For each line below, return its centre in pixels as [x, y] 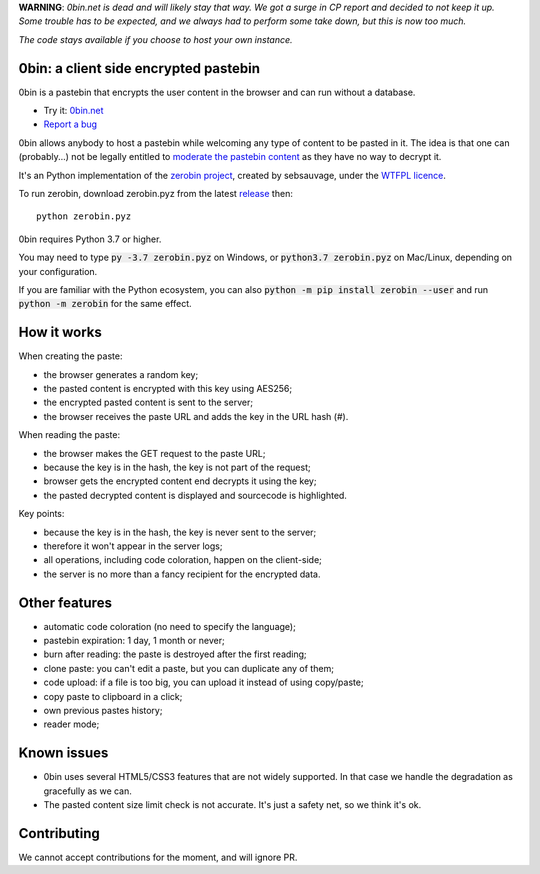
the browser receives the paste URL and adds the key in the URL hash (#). [196, 416]
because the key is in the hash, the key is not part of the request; [177, 467]
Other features [65, 602]
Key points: [41, 514]
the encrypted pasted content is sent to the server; [148, 402]
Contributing [59, 833]
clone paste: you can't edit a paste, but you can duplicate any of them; [189, 668]
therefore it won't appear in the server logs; [133, 546]
